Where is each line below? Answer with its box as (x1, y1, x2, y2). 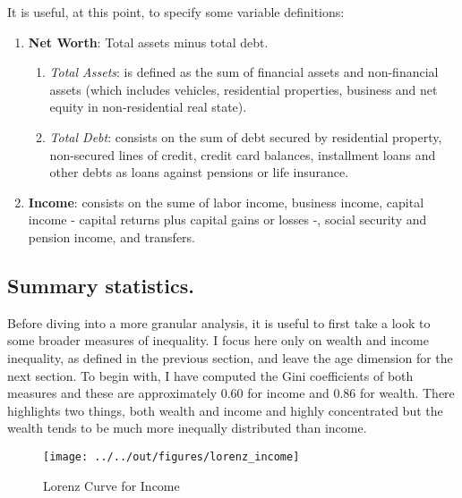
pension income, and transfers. (28, 227, 196, 246)
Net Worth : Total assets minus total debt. (28, 32, 269, 51)
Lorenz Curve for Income (43, 476, 180, 494)
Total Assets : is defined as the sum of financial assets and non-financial (49, 63, 439, 81)
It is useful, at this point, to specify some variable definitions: (7, 3, 345, 21)
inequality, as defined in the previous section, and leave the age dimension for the (7, 348, 453, 367)
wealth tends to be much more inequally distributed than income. (7, 418, 367, 437)
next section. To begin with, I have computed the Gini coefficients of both (7, 366, 414, 384)
